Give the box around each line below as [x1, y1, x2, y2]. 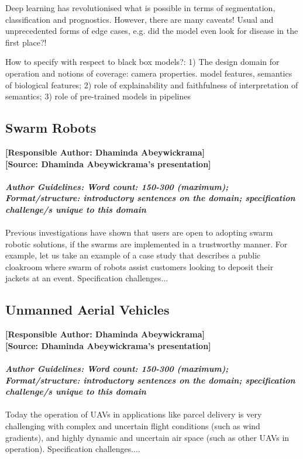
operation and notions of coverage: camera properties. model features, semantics [5, 67, 292, 79]
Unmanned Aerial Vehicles [5, 301, 170, 319]
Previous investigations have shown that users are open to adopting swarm [5, 226, 273, 239]
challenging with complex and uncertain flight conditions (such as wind [5, 420, 260, 432]
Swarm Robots [5, 119, 97, 137]
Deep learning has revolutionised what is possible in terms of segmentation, [5, 2, 276, 13]
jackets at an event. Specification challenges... [5, 272, 168, 284]
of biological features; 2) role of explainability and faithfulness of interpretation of [5, 78, 298, 91]
